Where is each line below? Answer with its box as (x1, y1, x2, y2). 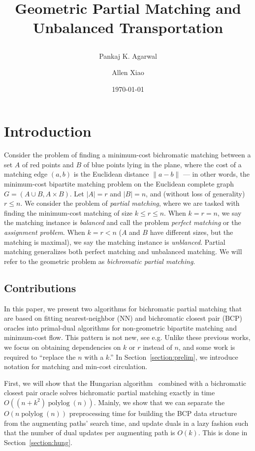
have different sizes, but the (150, 227, 233, 237)
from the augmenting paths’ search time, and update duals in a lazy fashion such (4, 417, 249, 428)
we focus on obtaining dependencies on (4, 341, 121, 352)
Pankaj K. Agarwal (99, 50, 157, 61)
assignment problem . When (4, 227, 85, 237)
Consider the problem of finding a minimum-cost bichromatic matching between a (4, 150, 251, 160)
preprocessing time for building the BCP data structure (69, 408, 237, 418)
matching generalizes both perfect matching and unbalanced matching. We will (4, 246, 242, 257)
